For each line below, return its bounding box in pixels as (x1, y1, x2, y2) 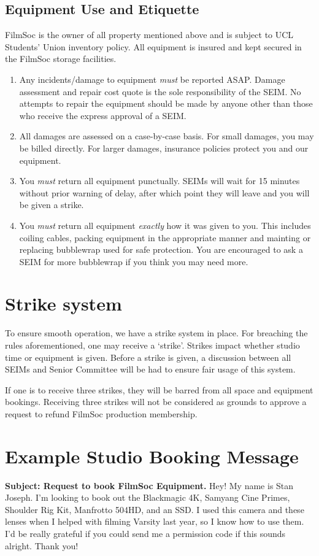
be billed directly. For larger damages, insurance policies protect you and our (19, 141, 309, 154)
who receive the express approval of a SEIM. (19, 109, 186, 122)
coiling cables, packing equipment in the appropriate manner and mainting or (19, 231, 311, 244)
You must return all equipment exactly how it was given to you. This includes (19, 218, 311, 231)
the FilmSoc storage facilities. (5, 52, 117, 65)
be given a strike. (19, 198, 84, 211)
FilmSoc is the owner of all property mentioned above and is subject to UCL (5, 28, 294, 41)
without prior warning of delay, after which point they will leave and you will (19, 186, 310, 199)
